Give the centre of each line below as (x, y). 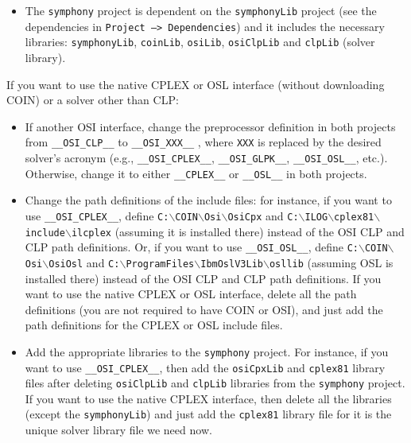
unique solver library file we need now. (118, 430)
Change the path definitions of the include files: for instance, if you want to (208, 200)
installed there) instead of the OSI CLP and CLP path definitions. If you (203, 278)
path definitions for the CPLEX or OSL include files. (154, 325)
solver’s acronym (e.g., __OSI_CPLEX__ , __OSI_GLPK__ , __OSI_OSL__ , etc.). (206, 157)
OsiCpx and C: (263, 215)
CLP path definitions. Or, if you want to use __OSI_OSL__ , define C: (192, 247)
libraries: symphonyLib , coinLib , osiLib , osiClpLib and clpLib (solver (200, 42)
